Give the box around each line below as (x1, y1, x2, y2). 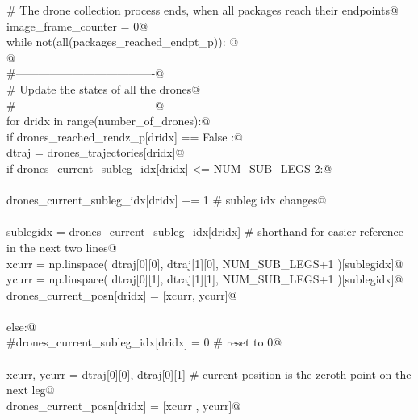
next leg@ (6, 381, 55, 398)
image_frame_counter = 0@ (6, 17, 148, 34)
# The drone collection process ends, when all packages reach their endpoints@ (6, 2, 399, 18)
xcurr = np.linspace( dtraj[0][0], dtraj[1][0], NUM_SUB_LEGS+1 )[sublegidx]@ (6, 254, 403, 271)
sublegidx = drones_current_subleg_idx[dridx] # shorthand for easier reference (6, 223, 403, 240)
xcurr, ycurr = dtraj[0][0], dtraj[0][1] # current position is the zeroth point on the (6, 365, 412, 382)
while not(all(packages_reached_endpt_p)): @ (6, 33, 239, 50)
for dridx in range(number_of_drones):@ (6, 112, 211, 129)
